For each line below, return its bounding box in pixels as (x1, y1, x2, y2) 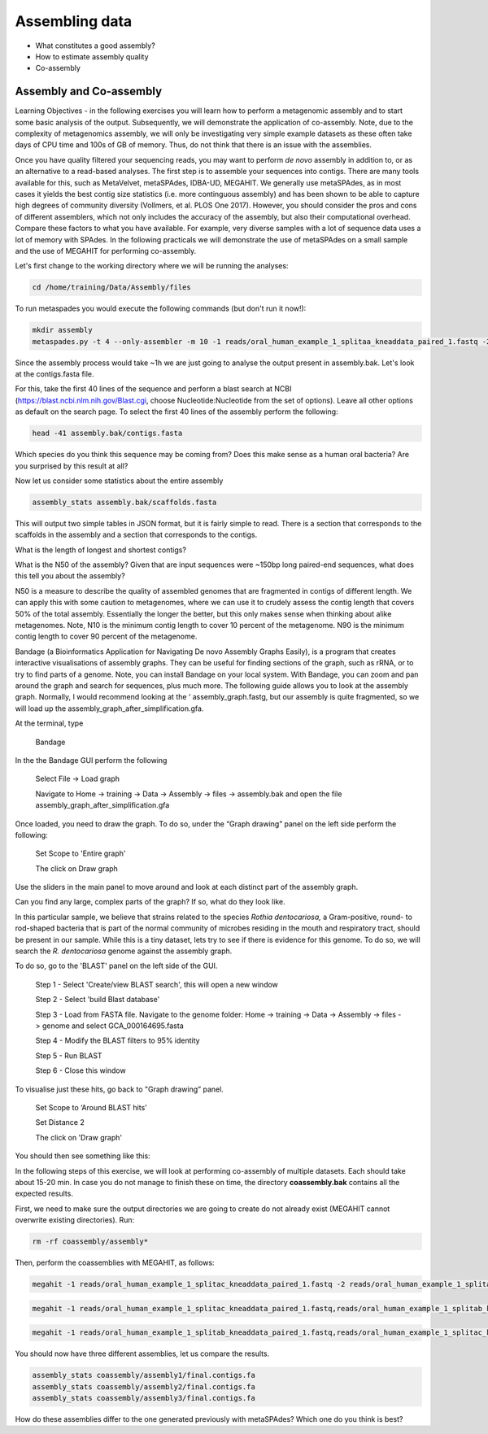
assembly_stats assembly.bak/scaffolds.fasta (32, 497, 217, 507)
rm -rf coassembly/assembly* (32, 1237, 149, 1246)
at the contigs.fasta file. (15, 369, 94, 379)
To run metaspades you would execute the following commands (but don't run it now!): (15, 303, 307, 313)
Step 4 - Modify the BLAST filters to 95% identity (35, 1035, 200, 1045)
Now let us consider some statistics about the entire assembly (15, 476, 224, 486)
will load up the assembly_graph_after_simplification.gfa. (15, 704, 204, 713)
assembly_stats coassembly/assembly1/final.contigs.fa (32, 1371, 255, 1380)
